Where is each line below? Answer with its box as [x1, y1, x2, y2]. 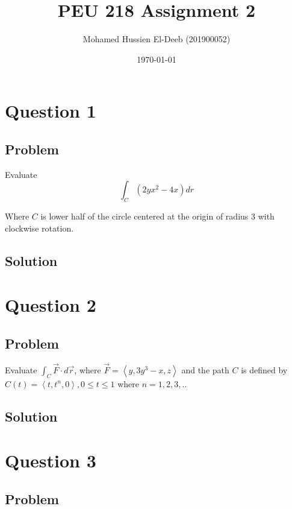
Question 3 [5, 448, 96, 473]
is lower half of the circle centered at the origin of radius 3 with [40, 210, 275, 223]
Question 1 [5, 98, 96, 123]
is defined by [241, 363, 288, 376]
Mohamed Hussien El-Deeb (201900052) [82, 33, 231, 45]
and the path [181, 363, 229, 376]
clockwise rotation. [5, 221, 74, 234]
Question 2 [5, 292, 96, 317]
